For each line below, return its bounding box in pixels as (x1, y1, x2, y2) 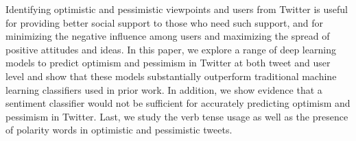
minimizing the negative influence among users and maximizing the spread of (5, 29, 330, 43)
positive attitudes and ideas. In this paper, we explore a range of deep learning (5, 42, 336, 56)
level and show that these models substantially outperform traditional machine (5, 68, 337, 83)
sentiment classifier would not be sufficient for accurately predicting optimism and (5, 96, 351, 110)
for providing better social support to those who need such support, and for (5, 15, 324, 29)
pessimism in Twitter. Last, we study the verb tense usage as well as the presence (5, 109, 348, 123)
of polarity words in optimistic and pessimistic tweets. (5, 123, 233, 137)
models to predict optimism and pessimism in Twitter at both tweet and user (5, 55, 331, 70)
